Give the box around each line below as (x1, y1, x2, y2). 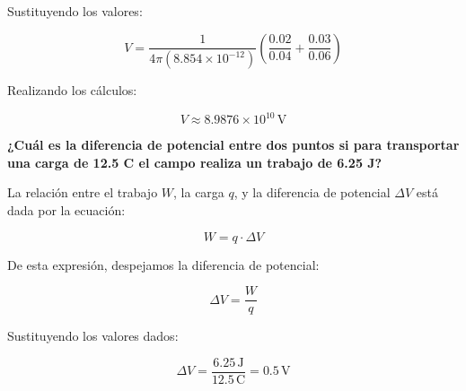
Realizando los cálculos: (7, 81, 137, 100)
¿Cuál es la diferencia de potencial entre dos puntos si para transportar (7, 135, 460, 154)
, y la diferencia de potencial (233, 183, 391, 202)
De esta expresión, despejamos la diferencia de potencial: (7, 255, 320, 274)
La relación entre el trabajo (7, 183, 158, 202)
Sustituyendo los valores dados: (7, 326, 179, 345)
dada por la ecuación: (7, 200, 126, 219)
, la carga (173, 183, 224, 202)
